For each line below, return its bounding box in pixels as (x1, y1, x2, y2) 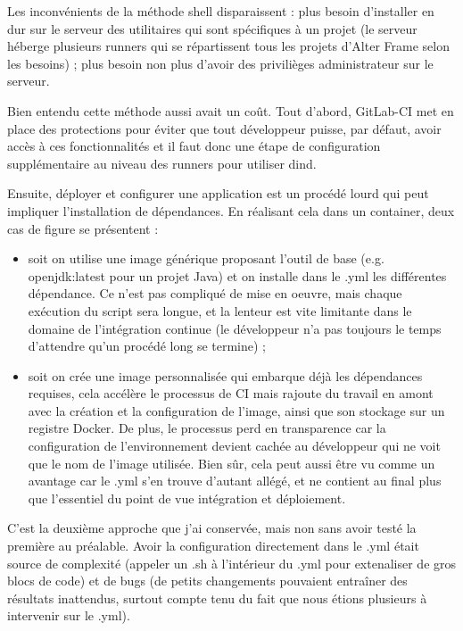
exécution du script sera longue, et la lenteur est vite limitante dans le (28, 301, 412, 320)
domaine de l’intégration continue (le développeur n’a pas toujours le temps (28, 319, 442, 337)
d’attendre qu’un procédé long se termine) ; (28, 336, 267, 355)
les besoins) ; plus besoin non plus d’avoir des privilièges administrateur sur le (7, 54, 434, 72)
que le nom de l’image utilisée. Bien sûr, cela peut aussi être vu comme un (28, 453, 435, 472)
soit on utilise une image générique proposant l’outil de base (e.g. (28, 249, 384, 268)
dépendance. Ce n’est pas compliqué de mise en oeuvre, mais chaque (28, 284, 402, 303)
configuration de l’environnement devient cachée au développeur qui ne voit (28, 436, 441, 455)
